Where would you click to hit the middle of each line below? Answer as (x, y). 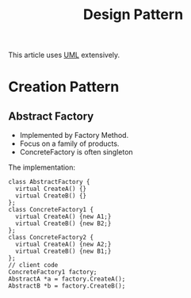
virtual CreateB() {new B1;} (63, 251)
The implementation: (42, 167)
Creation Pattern (64, 87)
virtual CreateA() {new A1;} (63, 217)
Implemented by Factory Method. (74, 136)
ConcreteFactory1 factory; (53, 272)
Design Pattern (133, 15)
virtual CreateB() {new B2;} (63, 223)
